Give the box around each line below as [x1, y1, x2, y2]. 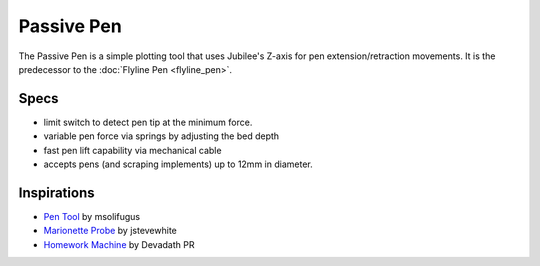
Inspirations [18, 184, 95, 201]
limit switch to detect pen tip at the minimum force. [43, 116, 253, 128]
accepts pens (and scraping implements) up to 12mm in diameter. [43, 158, 314, 170]
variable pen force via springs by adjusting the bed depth [43, 130, 280, 142]
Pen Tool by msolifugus [43, 210, 140, 222]
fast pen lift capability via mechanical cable [43, 144, 222, 156]
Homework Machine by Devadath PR [43, 238, 195, 250]
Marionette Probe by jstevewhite [43, 225, 177, 237]
